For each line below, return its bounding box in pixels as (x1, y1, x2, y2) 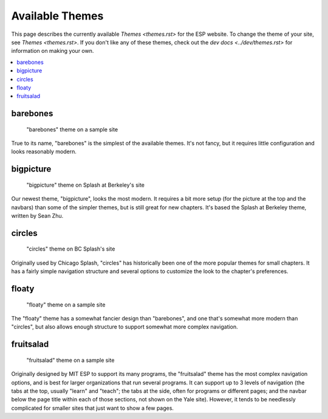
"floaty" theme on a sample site (26, 301, 106, 308)
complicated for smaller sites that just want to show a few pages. (11, 404, 174, 412)
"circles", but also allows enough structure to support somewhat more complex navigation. (11, 323, 238, 331)
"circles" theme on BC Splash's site (26, 245, 115, 252)
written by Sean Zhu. (11, 212, 64, 220)
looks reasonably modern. (11, 148, 77, 155)
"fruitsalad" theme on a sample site (26, 356, 115, 364)
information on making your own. (11, 47, 94, 55)
